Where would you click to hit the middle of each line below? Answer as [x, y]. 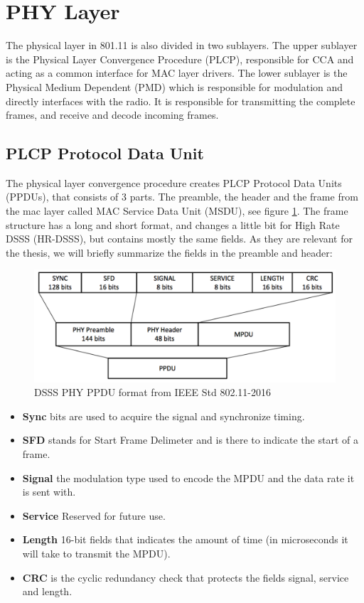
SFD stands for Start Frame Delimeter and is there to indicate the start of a [190, 440]
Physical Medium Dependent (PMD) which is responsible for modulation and [175, 86]
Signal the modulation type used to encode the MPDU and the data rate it [188, 477]
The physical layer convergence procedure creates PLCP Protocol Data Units [174, 182]
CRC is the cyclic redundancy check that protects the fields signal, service [186, 577]
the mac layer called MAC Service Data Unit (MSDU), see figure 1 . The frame [177, 211]
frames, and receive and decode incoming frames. [112, 115]
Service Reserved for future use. [94, 515]
